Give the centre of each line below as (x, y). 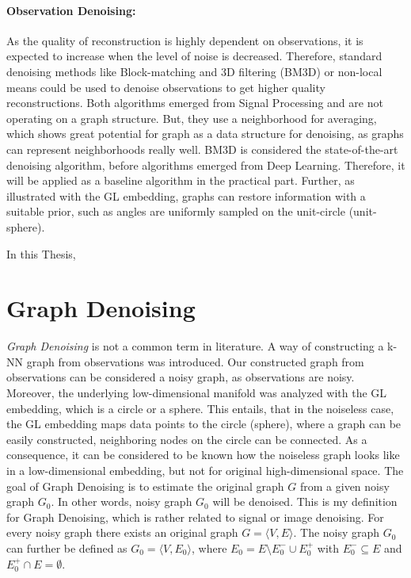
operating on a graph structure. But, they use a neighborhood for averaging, (192, 118)
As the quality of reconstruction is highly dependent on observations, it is (185, 40)
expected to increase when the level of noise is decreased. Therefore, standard (194, 56)
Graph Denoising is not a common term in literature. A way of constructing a (195, 346)
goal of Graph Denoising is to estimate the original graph (145, 486)
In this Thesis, (41, 253)
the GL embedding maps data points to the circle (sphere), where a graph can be (204, 424)
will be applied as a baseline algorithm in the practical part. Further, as (181, 180)
